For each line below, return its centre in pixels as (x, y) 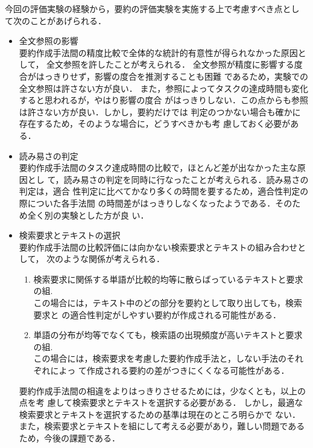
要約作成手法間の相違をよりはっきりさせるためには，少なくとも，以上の (162, 390)
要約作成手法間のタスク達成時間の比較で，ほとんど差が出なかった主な (158, 168)
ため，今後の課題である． (69, 438)
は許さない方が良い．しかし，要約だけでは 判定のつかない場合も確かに (160, 111)
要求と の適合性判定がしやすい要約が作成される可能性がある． (157, 314)
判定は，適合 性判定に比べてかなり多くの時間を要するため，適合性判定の (164, 191)
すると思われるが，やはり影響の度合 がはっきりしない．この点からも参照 (163, 100)
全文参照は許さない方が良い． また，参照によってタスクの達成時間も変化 (164, 88)
